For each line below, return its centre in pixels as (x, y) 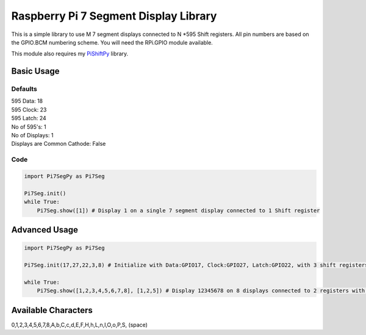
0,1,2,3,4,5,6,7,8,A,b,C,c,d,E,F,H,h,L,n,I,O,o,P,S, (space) (79, 325)
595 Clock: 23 (29, 109)
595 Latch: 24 (29, 118)
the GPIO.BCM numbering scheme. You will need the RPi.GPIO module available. (112, 42)
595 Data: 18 (27, 101)
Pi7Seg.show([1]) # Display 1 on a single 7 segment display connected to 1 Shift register (178, 210)
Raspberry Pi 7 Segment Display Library (114, 16)
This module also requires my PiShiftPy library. (70, 54)
